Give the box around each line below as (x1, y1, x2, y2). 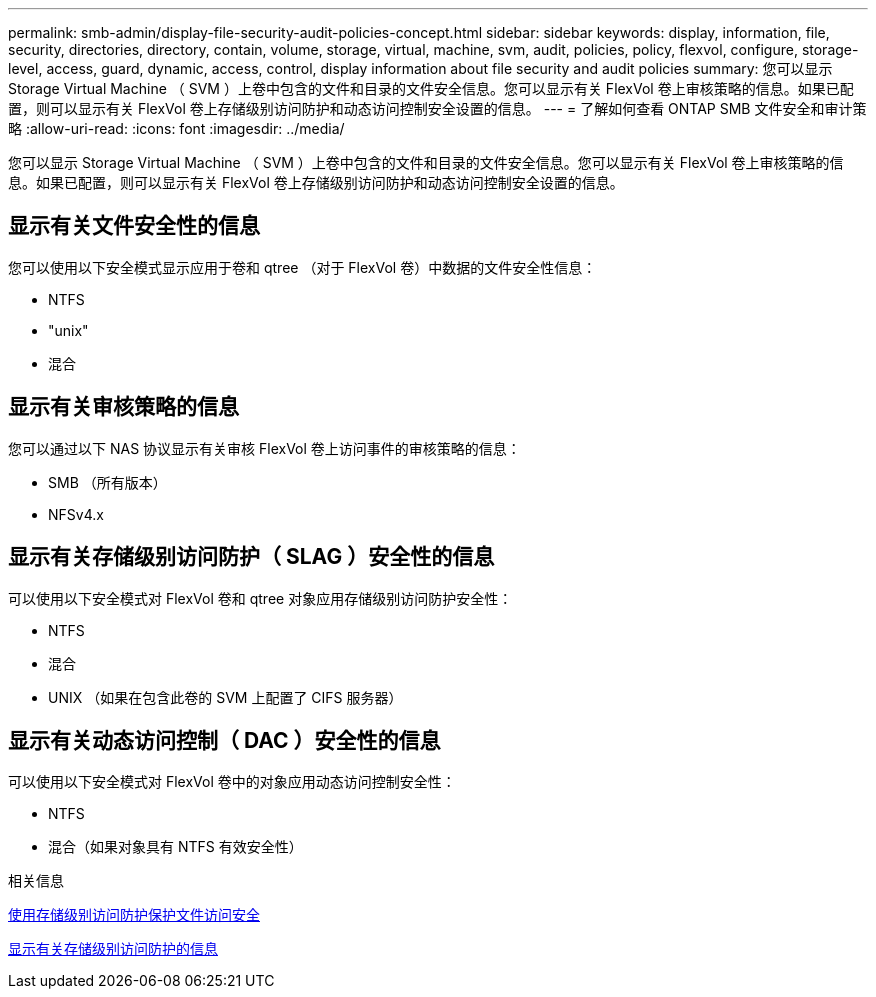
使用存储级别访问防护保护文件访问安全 (8, 906, 260, 924)
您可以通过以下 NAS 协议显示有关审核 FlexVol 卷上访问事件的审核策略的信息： (8, 439, 521, 457)
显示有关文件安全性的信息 (8, 213, 260, 239)
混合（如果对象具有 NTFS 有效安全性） (48, 838, 303, 856)
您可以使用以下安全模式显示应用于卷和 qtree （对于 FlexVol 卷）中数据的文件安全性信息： (8, 258, 597, 276)
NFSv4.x (48, 505, 104, 523)
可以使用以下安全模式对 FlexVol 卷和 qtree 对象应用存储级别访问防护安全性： (8, 589, 513, 607)
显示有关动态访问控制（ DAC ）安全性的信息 (8, 727, 441, 753)
